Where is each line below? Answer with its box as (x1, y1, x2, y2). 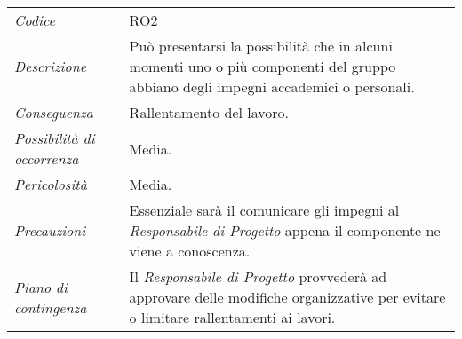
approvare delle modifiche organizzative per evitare (129, 287, 446, 307)
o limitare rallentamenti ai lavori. (129, 307, 336, 327)
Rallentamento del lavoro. (129, 102, 289, 122)
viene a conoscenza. (129, 240, 251, 261)
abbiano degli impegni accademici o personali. (129, 76, 415, 97)
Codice (14, 10, 55, 30)
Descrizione (14, 56, 86, 76)
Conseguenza (14, 102, 93, 122)
